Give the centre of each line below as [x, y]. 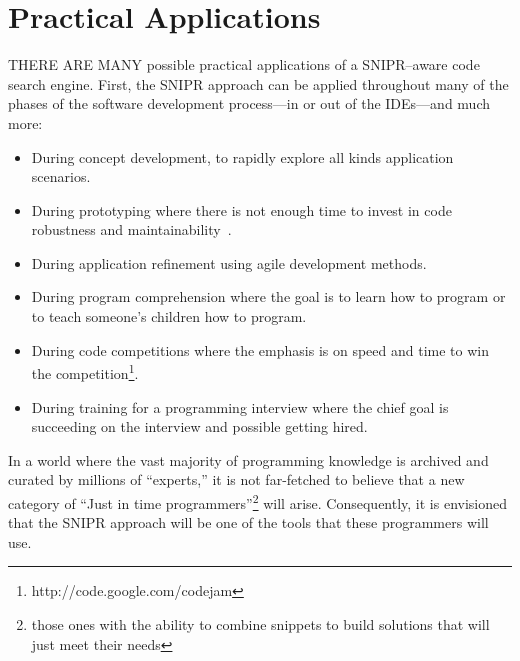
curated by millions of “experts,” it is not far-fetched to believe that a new [236, 479]
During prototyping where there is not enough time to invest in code [241, 209]
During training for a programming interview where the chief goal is [240, 406]
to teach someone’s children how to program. [169, 316]
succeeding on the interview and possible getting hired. [199, 426]
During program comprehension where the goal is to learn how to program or [268, 296]
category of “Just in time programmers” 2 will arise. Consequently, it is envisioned [258, 501]
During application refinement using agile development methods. [229, 262]
